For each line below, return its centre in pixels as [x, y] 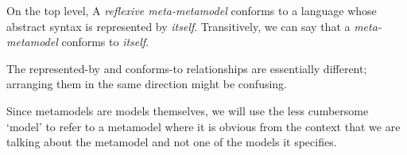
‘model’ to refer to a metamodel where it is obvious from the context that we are [203, 126]
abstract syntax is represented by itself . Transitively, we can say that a [178, 26]
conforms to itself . [105, 42]
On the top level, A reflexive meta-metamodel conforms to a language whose [192, 10]
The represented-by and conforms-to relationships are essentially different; [187, 68]
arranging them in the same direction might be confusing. [147, 84]
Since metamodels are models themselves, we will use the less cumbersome [188, 110]
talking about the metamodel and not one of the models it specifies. [172, 142]
